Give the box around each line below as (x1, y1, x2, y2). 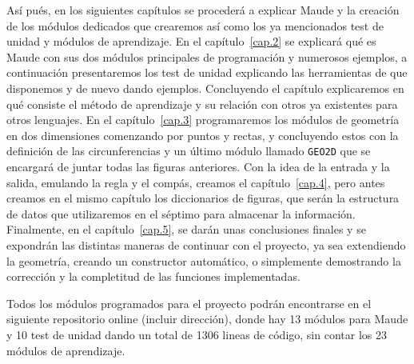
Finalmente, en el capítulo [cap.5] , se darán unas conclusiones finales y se (6, 221, 366, 238)
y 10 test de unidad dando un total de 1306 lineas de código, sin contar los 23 (6, 326, 387, 342)
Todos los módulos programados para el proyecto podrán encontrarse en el (6, 294, 372, 311)
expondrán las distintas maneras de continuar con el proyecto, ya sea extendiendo (6, 236, 406, 253)
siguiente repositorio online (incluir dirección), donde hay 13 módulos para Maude (6, 310, 408, 327)
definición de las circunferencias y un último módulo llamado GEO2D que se (6, 142, 371, 159)
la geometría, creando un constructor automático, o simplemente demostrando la (6, 252, 401, 269)
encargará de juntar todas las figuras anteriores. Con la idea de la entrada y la (6, 158, 390, 174)
